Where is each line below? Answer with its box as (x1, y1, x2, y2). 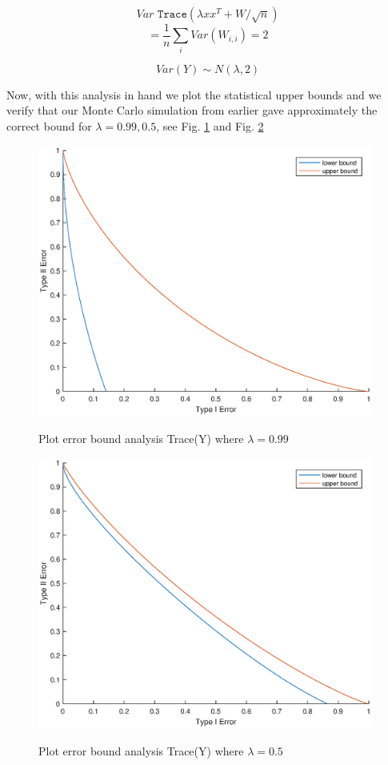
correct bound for (6, 117, 92, 134)
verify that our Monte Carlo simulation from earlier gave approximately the (6, 102, 378, 119)
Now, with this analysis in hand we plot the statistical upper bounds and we (6, 86, 382, 103)
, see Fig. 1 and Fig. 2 (156, 117, 264, 134)
